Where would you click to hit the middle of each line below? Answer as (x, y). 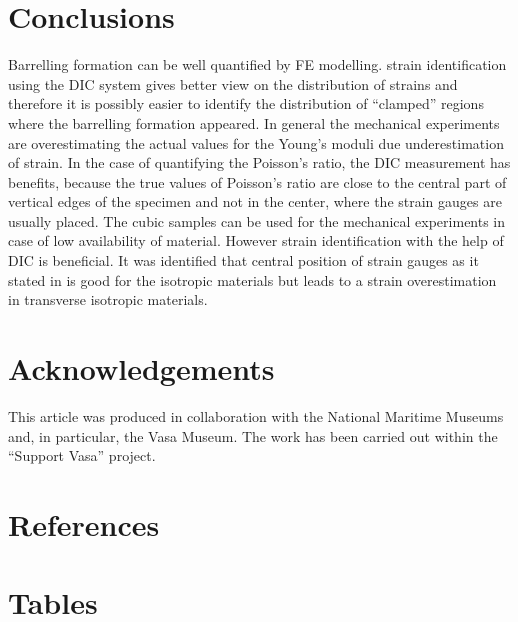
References (84, 523)
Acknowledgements (141, 368)
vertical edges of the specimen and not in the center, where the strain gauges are (255, 201)
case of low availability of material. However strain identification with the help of (256, 240)
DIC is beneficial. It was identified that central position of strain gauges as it (243, 260)
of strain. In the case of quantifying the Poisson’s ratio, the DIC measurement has (259, 162)
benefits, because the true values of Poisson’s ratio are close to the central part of (257, 181)
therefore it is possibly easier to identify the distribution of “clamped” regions (246, 103)
